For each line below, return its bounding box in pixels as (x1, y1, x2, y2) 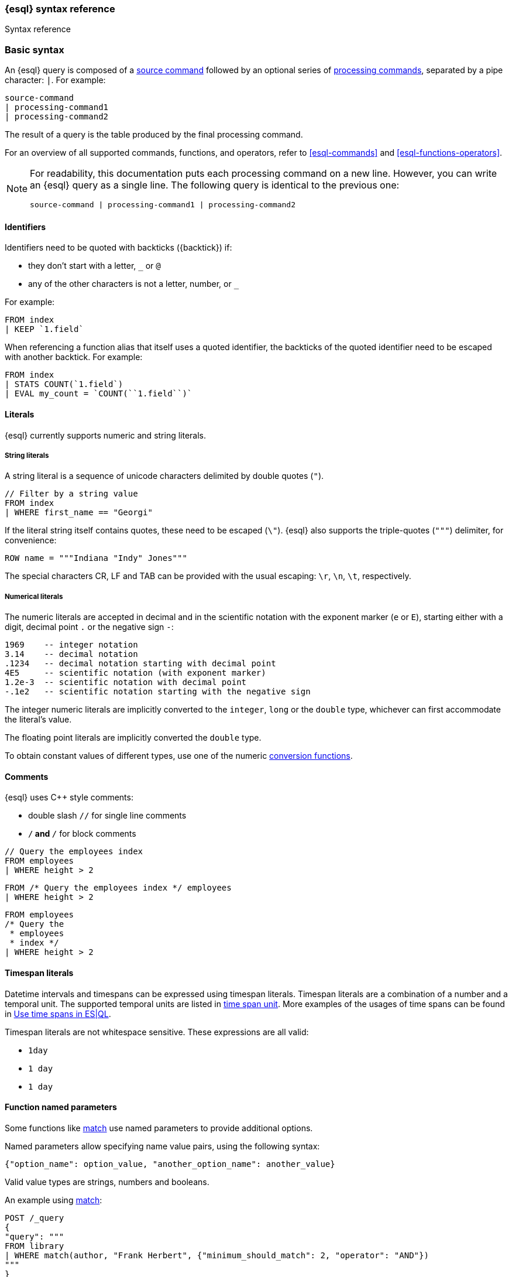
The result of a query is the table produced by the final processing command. (5, 129, 303, 140)
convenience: (5, 535, 57, 546)
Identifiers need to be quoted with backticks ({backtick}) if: (5, 242, 232, 253)
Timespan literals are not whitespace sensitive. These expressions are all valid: (5, 1026, 309, 1037)
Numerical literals (5, 592, 63, 601)
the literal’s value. (5, 714, 72, 725)
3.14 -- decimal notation (5, 649, 138, 659)
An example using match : (5, 1194, 102, 1205)
